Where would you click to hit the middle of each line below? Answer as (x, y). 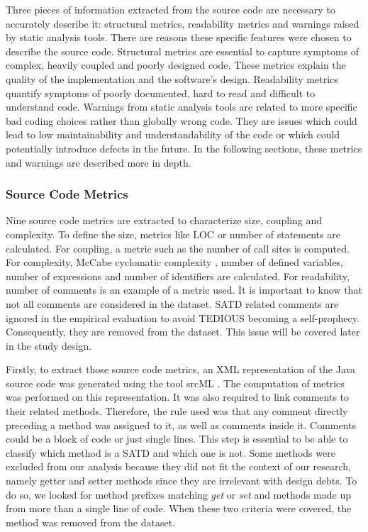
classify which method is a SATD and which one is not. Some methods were (171, 452)
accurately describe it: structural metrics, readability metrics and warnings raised (183, 23)
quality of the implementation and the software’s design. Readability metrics (172, 78)
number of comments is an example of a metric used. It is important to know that (184, 290)
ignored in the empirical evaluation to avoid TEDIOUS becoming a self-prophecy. (183, 317)
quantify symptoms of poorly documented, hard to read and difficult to (161, 93)
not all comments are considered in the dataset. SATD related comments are (172, 303)
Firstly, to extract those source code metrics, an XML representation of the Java (181, 369)
